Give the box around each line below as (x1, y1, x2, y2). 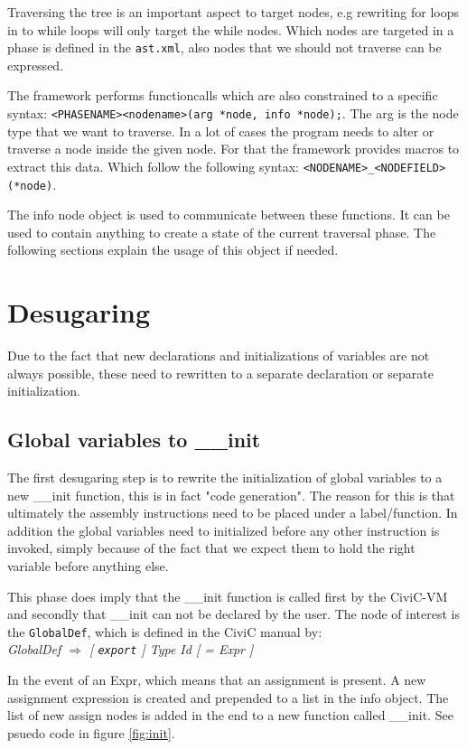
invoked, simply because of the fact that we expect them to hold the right (7, 538, 416, 557)
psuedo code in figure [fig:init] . (7, 723, 175, 742)
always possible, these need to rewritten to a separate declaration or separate (7, 363, 434, 382)
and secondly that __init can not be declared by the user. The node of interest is (7, 604, 460, 623)
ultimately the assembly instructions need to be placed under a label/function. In (7, 503, 458, 522)
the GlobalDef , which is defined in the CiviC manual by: (7, 622, 322, 641)
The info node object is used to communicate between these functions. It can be (7, 205, 450, 224)
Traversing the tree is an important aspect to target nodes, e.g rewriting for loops (7, 3, 460, 21)
